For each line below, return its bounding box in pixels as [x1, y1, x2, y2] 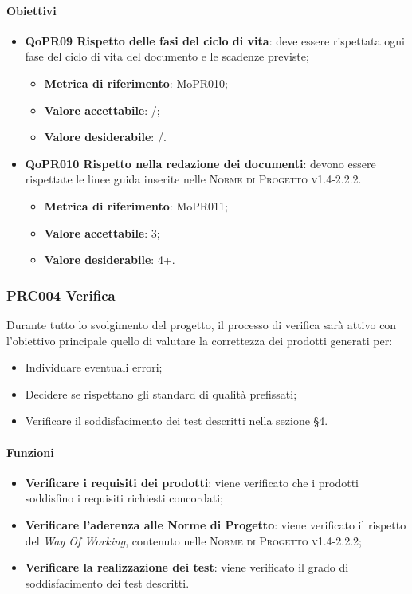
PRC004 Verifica [6, 285, 116, 305]
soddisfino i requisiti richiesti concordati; [25, 490, 223, 506]
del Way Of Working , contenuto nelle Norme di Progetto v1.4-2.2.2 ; [25, 532, 362, 549]
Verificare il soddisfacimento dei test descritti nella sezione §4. [25, 412, 328, 429]
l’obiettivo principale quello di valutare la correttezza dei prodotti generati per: [6, 332, 393, 348]
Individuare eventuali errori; [25, 359, 163, 376]
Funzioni [6, 443, 54, 460]
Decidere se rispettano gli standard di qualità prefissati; [25, 385, 297, 402]
